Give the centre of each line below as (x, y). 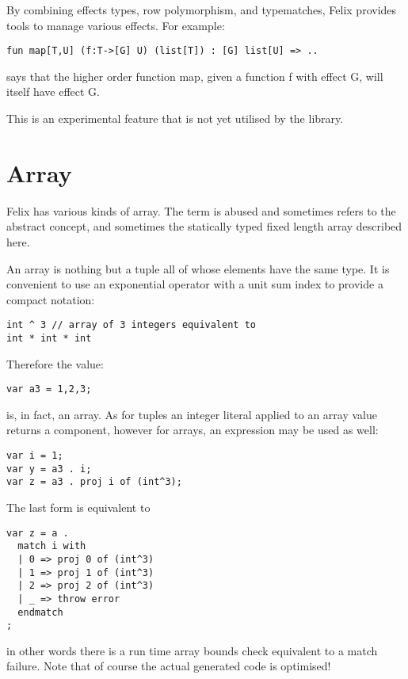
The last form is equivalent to (78, 507)
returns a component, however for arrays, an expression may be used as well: (193, 430)
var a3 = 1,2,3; (49, 389)
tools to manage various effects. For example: (116, 25)
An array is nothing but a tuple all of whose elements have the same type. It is (198, 268)
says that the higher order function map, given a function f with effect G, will (195, 76)
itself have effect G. (53, 92)
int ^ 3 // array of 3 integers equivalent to (131, 325)
